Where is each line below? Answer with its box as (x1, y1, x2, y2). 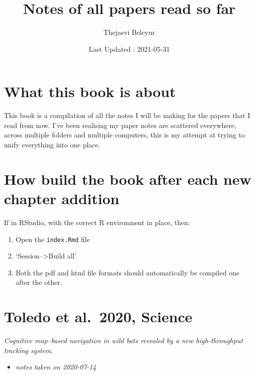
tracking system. (4, 345, 53, 355)
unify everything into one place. (4, 139, 100, 150)
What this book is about (4, 81, 176, 102)
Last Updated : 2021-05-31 (88, 43, 170, 54)
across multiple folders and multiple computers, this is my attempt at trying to (4, 129, 245, 140)
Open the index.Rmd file (15, 234, 90, 244)
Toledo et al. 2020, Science (4, 306, 192, 327)
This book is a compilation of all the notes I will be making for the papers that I (4, 110, 251, 121)
